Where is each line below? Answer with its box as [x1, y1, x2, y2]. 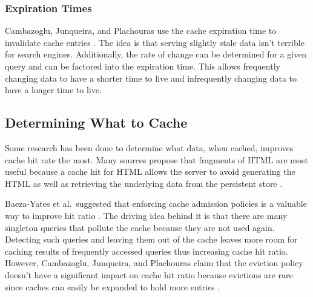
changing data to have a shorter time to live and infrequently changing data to [5, 71, 297, 84]
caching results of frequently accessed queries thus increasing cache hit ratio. [5, 244, 288, 257]
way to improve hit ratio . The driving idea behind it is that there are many [5, 209, 288, 221]
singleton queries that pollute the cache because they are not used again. [5, 221, 275, 233]
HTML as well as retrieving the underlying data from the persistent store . [5, 177, 283, 189]
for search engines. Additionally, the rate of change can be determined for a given [5, 48, 307, 60]
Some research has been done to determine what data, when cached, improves [5, 141, 294, 154]
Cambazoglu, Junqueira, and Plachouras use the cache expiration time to [5, 24, 277, 37]
